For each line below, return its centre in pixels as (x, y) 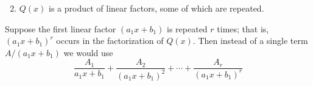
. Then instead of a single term (250, 41)
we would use (88, 52)
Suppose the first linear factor (61, 28)
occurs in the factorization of (110, 41)
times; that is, (243, 28)
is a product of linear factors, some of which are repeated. (156, 8)
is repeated (187, 28)
